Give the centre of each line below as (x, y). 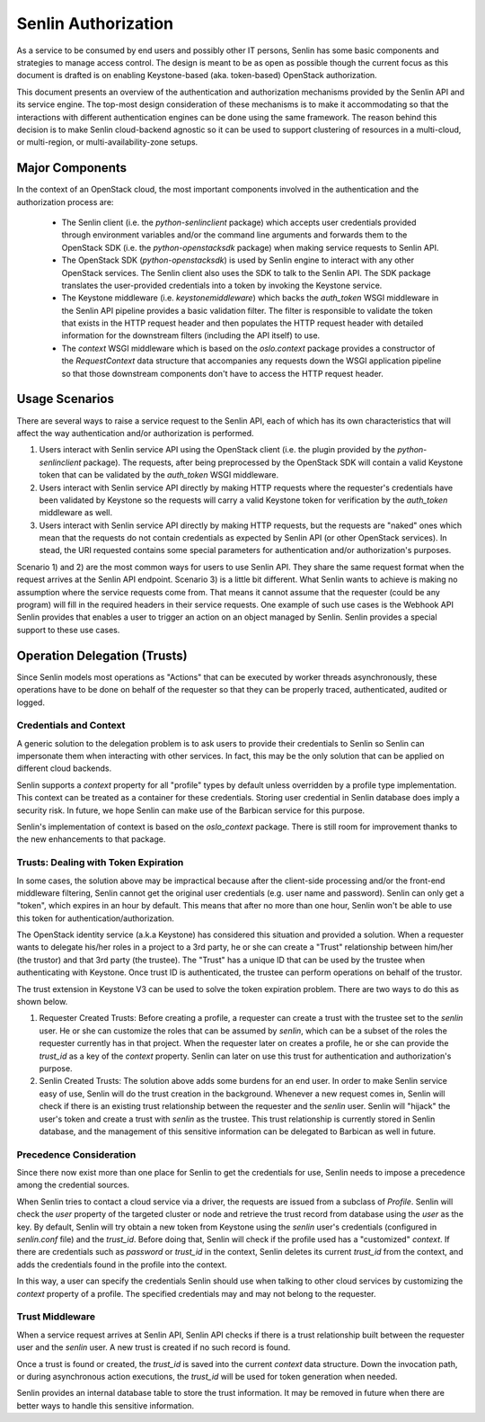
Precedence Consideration (76, 1154)
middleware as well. (75, 513)
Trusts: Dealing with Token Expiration (100, 863)
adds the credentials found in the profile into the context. (122, 1265)
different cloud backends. (64, 768)
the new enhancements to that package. (91, 839)
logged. (31, 702)
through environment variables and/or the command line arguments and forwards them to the (234, 235)
